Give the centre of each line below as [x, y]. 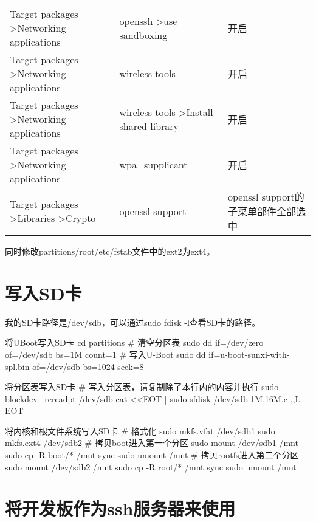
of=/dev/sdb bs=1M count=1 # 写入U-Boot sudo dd [105, 354]
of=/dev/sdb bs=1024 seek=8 [88, 366]
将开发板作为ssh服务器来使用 [120, 508]
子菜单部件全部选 [267, 211]
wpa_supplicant [153, 164]
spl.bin [17, 366]
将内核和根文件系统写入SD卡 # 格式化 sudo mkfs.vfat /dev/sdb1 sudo [140, 431]
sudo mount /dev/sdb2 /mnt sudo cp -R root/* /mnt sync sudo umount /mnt [151, 466]
